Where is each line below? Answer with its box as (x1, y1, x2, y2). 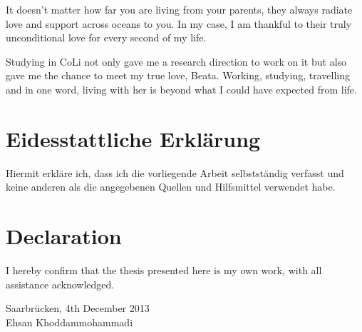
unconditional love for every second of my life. (6, 30, 207, 45)
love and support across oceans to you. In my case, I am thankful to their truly (6, 16, 352, 31)
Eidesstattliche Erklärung (6, 124, 261, 153)
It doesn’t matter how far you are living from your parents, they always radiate (6, 2, 353, 16)
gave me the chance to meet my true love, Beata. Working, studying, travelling (6, 68, 350, 83)
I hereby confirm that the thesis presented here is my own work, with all (6, 263, 322, 277)
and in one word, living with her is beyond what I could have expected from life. (6, 81, 357, 96)
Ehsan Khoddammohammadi (6, 314, 133, 329)
